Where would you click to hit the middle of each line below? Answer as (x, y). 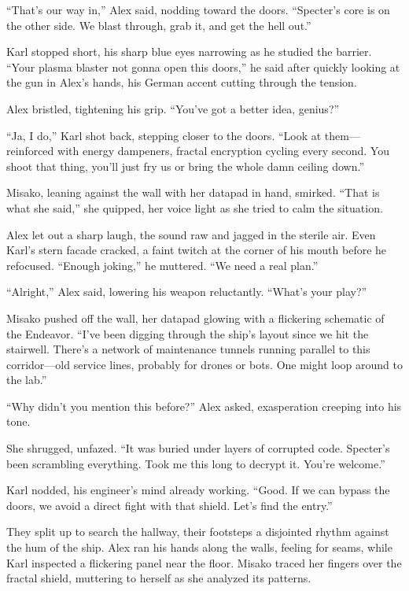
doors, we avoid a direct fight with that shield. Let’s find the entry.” (169, 505)
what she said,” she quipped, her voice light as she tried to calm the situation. (195, 207)
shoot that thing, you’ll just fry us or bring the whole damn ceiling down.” (186, 166)
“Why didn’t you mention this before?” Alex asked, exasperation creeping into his (204, 406)
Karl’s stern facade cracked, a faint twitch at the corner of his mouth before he (197, 250)
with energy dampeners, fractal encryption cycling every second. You (223, 151)
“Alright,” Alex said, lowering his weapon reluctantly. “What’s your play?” (187, 292)
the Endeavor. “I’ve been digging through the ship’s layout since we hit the (188, 333)
